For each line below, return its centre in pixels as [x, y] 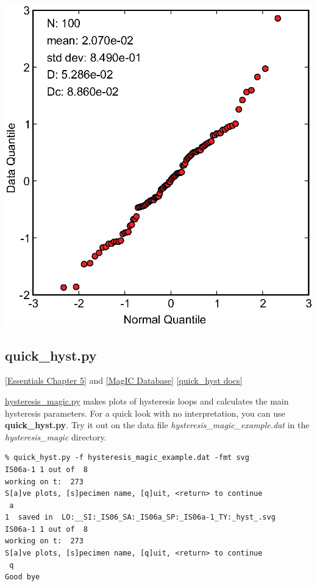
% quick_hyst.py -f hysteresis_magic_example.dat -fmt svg [127, 458]
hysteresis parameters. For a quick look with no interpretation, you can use [145, 413]
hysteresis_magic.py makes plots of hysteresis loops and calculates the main [147, 401]
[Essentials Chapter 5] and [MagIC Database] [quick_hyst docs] [124, 380]
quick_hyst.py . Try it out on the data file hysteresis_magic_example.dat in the [157, 425]
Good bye [23, 577]
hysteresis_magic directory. [56, 436]
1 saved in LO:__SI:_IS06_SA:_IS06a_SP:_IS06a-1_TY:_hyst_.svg [140, 517]
